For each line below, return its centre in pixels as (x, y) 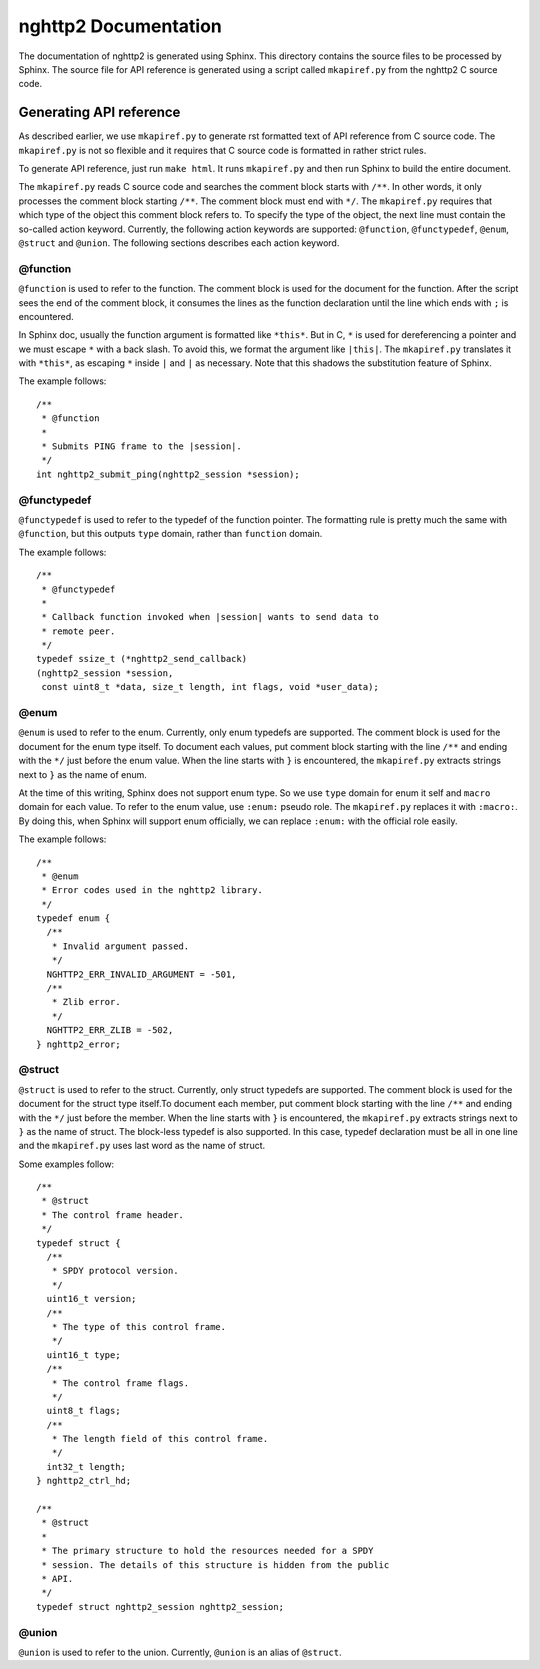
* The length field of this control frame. (160, 1439)
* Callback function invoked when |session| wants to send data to (210, 617)
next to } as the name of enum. (82, 774)
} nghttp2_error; (78, 1044)
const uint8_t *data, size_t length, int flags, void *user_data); (210, 687)
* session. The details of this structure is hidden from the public (215, 1564)
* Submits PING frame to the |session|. (141, 446)
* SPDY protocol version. (115, 1271)
